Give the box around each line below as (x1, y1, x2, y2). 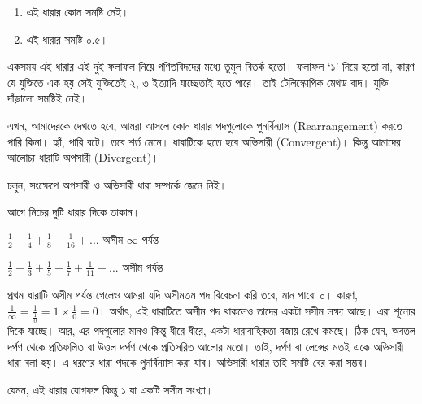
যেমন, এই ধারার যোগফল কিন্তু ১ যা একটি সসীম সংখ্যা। (7, 381, 214, 397)
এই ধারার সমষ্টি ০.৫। (26, 30, 108, 47)
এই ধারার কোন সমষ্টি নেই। (26, 3, 129, 20)
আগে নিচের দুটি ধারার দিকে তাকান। (7, 203, 141, 220)
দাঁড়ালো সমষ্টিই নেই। (7, 89, 88, 106)
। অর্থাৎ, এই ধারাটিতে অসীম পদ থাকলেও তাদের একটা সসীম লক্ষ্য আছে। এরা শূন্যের (98, 302, 415, 319)
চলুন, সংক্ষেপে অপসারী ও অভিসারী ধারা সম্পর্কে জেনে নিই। (7, 176, 228, 193)
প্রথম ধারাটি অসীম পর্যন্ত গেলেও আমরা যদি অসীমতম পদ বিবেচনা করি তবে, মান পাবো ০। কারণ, (7, 286, 358, 303)
